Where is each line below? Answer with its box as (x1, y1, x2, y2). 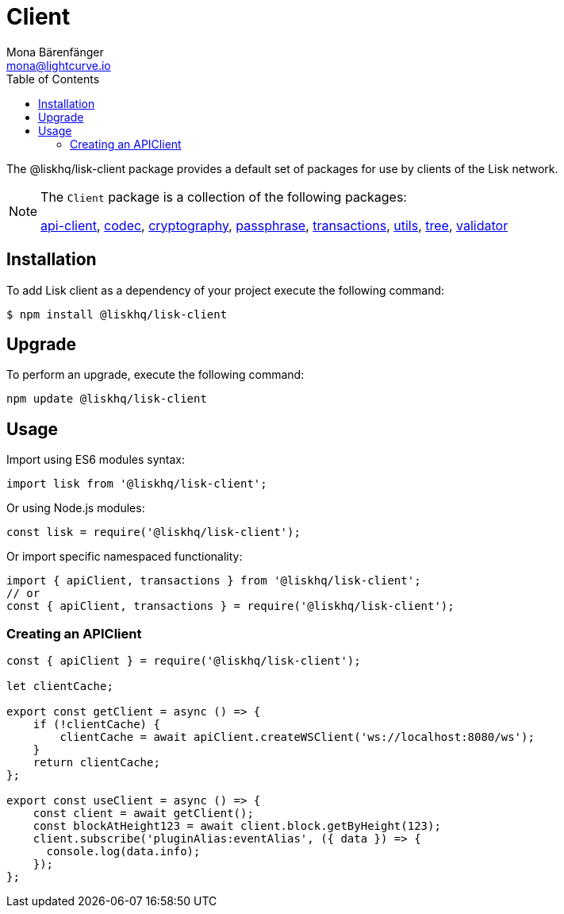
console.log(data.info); (46, 845, 201, 858)
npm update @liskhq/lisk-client (6, 392, 207, 406)
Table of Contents (6, 71, 100, 86)
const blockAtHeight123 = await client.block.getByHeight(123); (33, 820, 441, 833)
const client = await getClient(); (33, 807, 254, 820)
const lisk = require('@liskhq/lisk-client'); (6, 526, 301, 539)
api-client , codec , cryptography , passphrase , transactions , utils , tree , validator (40, 217, 508, 233)
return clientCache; (33, 756, 160, 769)
